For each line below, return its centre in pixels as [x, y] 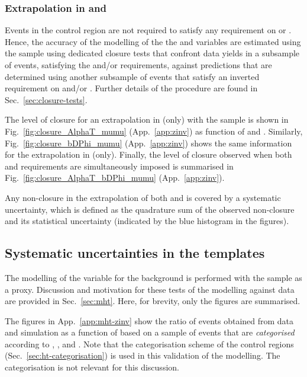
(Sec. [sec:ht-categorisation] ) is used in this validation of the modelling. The [143, 355]
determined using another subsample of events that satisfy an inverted [132, 76]
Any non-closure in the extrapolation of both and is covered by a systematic [143, 197]
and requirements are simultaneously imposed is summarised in [119, 166]
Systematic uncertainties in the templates [135, 253]
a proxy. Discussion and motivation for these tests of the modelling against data [150, 289]
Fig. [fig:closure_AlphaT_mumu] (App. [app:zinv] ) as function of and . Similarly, [154, 131]
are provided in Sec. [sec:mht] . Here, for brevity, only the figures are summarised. [153, 301]
